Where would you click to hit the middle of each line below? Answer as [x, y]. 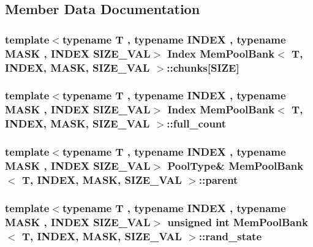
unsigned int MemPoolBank [238, 222]
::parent [218, 179]
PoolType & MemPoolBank [236, 165]
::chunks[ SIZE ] [203, 67]
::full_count [197, 123]
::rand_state [230, 236]
